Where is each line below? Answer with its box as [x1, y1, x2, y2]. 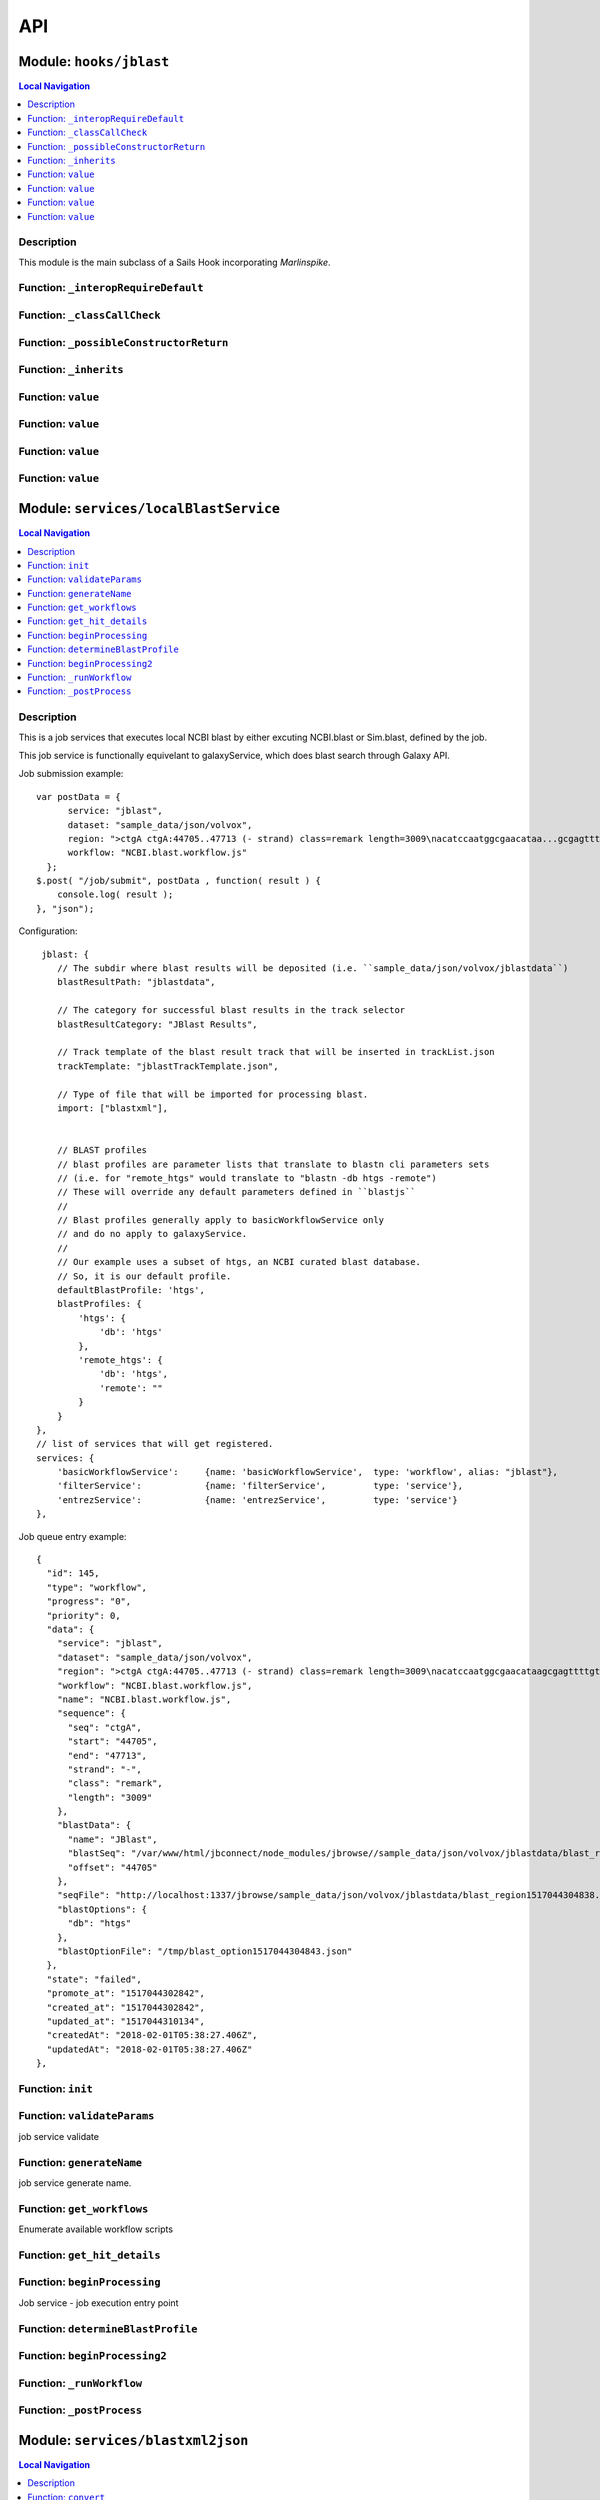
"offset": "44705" [67, 1861, 158, 1873]
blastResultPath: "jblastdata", [56, 976, 216, 988]
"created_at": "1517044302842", [46, 2001, 205, 2013]
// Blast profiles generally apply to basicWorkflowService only [56, 1215, 385, 1226]
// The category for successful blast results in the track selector [56, 1005, 406, 1016]
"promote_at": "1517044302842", [46, 1988, 205, 1999]
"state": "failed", [46, 1973, 142, 1985]
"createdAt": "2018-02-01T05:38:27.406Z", [46, 2030, 259, 2041]
